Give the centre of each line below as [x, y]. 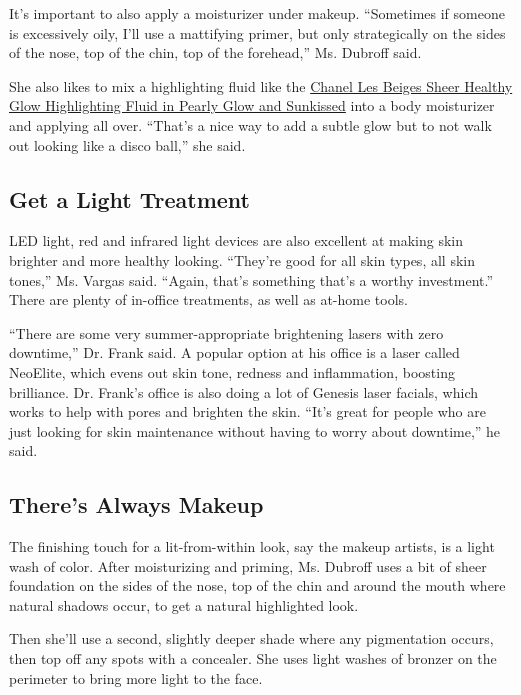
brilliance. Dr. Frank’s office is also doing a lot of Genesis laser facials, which [243, 391]
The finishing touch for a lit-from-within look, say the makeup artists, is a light [252, 546]
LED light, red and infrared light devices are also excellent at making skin [236, 240]
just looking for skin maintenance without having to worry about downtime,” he [255, 430]
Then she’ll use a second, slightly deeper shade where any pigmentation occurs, [251, 638]
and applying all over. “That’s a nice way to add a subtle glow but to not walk [250, 124]
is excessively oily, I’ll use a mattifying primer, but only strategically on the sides [257, 32]
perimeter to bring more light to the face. [136, 677]
